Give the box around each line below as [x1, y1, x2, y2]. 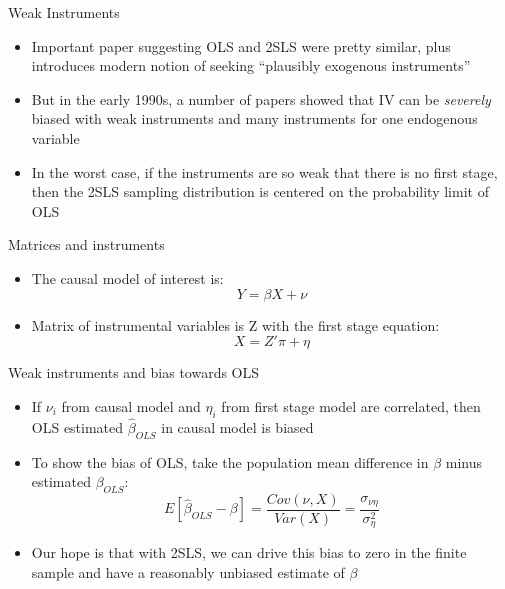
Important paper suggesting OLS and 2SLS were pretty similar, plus [31, 35, 451, 56]
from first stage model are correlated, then [221, 395, 481, 416]
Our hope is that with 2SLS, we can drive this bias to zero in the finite [31, 542, 467, 563]
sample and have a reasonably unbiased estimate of [31, 562, 345, 583]
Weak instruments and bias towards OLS [8, 362, 260, 383]
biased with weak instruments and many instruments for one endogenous [31, 108, 478, 129]
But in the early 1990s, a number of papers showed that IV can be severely [31, 88, 491, 109]
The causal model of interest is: [31, 267, 224, 288]
